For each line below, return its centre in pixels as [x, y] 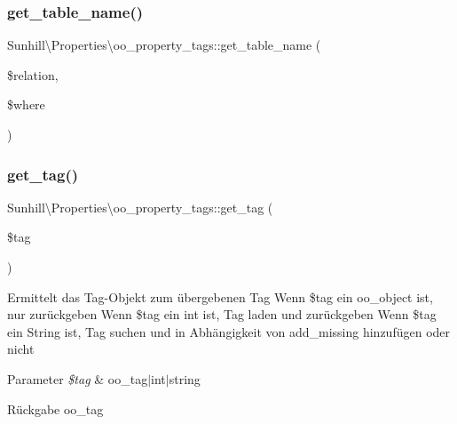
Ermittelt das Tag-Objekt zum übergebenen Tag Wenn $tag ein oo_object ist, [220, 296]
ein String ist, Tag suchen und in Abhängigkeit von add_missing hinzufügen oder [229, 331]
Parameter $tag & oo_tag [78, 378]
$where [26, 104]
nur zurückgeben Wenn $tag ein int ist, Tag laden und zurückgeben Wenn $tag [222, 314]
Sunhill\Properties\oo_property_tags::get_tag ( [140, 207]
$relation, [33, 74]
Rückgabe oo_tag [55, 408]
